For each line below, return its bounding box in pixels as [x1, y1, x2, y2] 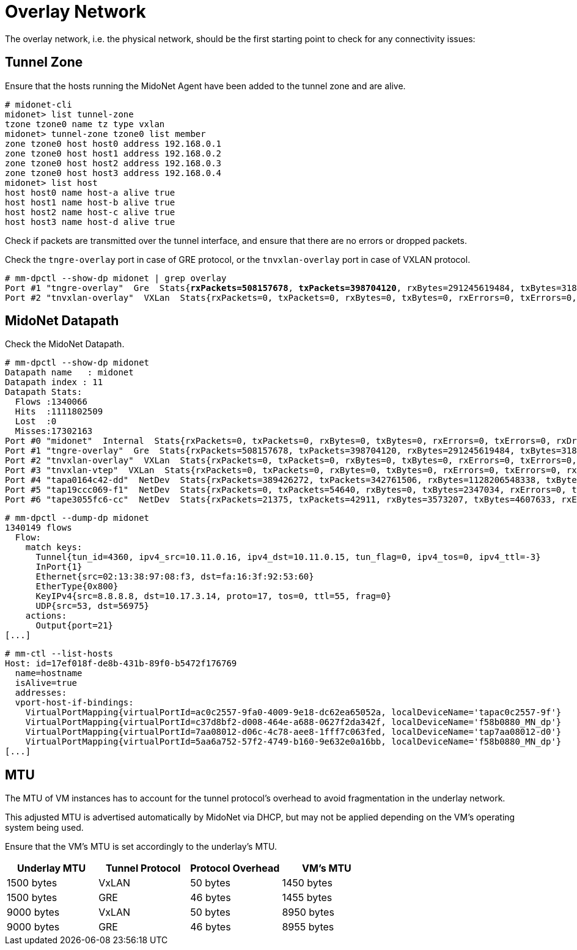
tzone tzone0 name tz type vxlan [5, 119, 165, 129]
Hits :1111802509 [15, 407, 103, 417]
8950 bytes [282, 906, 334, 919]
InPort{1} [35, 562, 83, 572]
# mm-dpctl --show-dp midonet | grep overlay [5, 273, 227, 283]
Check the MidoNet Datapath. [5, 339, 125, 350]
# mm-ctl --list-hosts [5, 649, 114, 659]
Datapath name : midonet [5, 367, 134, 378]
